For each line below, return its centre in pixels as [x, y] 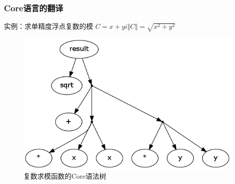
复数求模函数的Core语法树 [65, 176]
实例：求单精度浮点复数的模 [48, 26]
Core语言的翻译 [34, 8]
